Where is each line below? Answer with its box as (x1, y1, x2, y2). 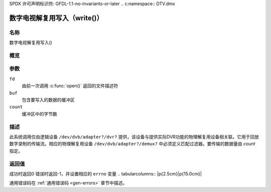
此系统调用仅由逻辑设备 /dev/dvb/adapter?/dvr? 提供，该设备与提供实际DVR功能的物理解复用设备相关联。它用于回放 (9, 133, 259, 140)
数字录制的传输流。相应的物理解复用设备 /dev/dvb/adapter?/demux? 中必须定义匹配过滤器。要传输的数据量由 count (9, 141, 255, 147)
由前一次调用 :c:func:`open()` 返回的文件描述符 (22, 83, 118, 89)
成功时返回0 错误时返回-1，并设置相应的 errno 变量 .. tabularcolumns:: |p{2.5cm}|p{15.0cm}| (9, 170, 202, 176)
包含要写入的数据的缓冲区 (22, 97, 75, 103)
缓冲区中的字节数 (22, 111, 57, 117)
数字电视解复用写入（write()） (9, 14, 104, 22)
